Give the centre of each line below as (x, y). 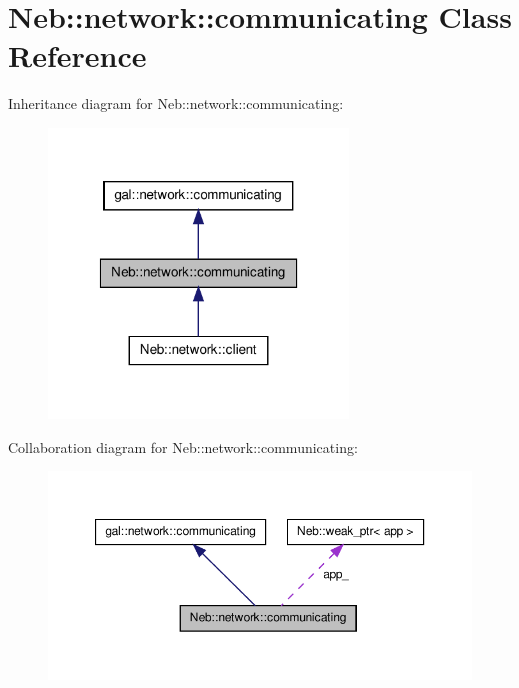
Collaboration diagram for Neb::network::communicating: (183, 446)
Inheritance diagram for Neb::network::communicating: (176, 103)
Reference (77, 55)
